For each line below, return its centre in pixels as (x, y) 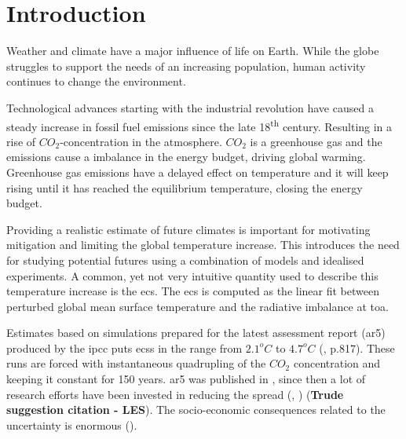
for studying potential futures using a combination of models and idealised (185, 260)
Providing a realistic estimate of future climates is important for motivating (188, 229)
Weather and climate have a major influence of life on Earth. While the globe (193, 51)
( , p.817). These (357, 348)
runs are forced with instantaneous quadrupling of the (136, 363)
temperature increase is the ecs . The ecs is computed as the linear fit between (193, 291)
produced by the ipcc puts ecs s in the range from (124, 348)
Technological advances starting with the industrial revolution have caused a (190, 107)
